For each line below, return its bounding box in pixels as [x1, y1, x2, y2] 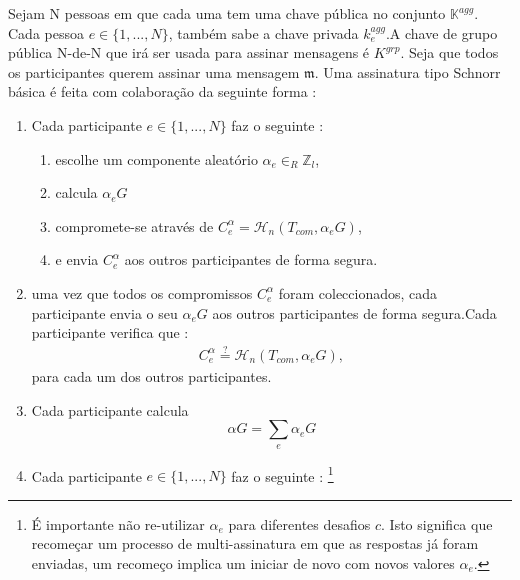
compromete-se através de [55, 215, 214, 236]
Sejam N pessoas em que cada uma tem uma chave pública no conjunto [8, 3, 446, 23]
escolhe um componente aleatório [55, 148, 258, 169]
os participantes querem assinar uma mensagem [8, 61, 300, 82]
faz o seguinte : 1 [231, 462, 334, 486]
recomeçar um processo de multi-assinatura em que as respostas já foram [31, 533, 479, 554]
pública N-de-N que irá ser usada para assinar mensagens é [8, 42, 370, 63]
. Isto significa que [381, 513, 493, 534]
